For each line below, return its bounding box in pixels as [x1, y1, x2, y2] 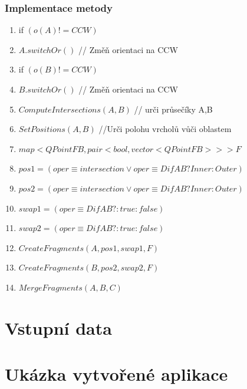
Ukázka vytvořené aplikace [5, 362, 228, 386]
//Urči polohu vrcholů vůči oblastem [98, 123, 232, 135]
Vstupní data [5, 315, 112, 339]
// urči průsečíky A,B [134, 103, 213, 115]
